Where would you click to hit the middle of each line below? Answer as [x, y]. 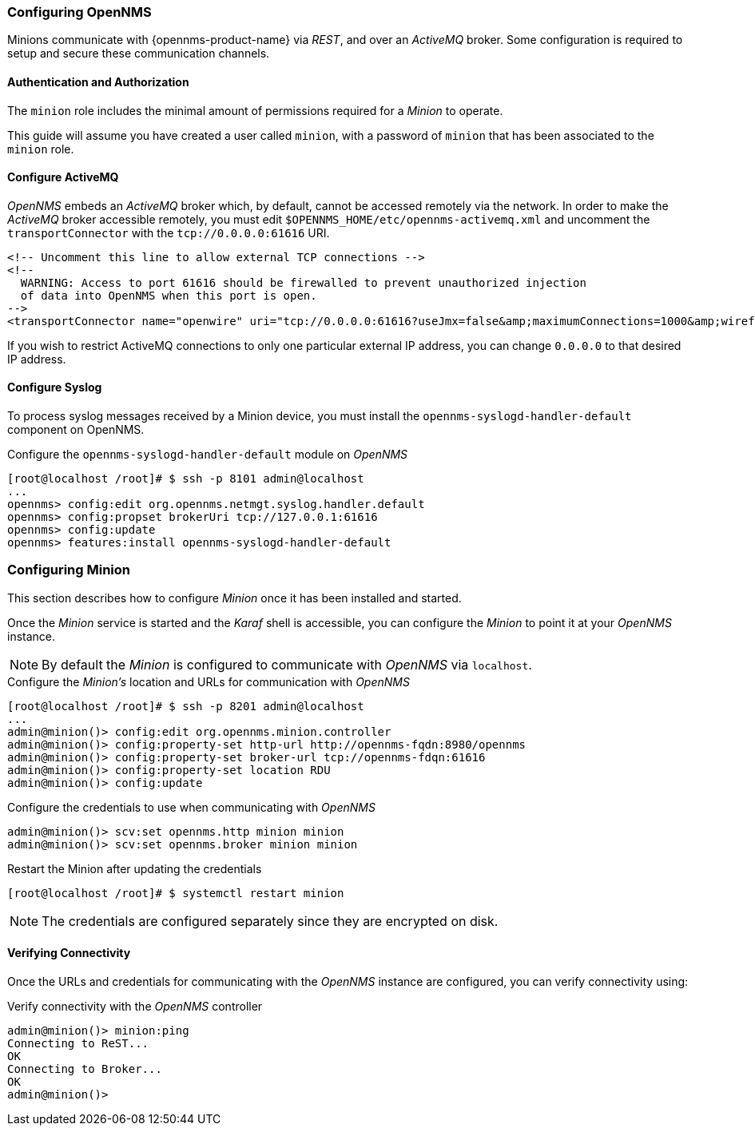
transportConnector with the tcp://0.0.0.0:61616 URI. [169, 232]
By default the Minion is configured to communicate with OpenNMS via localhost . [287, 664]
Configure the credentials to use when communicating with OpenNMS [191, 807]
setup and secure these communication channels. [139, 54]
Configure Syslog [55, 387]
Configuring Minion [69, 570]
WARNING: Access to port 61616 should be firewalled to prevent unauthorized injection [303, 282]
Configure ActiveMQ [63, 177]
